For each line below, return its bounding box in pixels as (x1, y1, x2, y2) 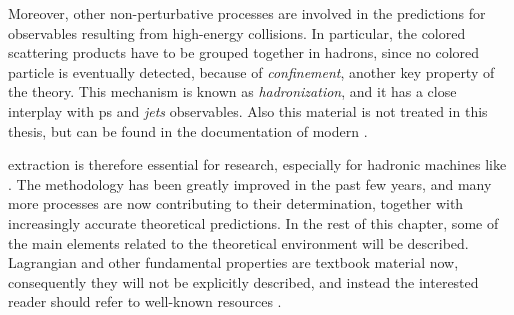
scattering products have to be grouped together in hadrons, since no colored (8, 42, 480, 63)
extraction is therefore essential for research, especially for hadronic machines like (8, 154, 507, 175)
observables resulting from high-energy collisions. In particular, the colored (8, 22, 466, 43)
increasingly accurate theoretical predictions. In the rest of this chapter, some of (8, 212, 499, 233)
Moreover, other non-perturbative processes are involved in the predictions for (8, 3, 486, 23)
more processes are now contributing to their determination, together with (8, 193, 464, 214)
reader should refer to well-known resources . (8, 291, 282, 312)
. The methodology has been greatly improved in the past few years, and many (8, 173, 492, 194)
